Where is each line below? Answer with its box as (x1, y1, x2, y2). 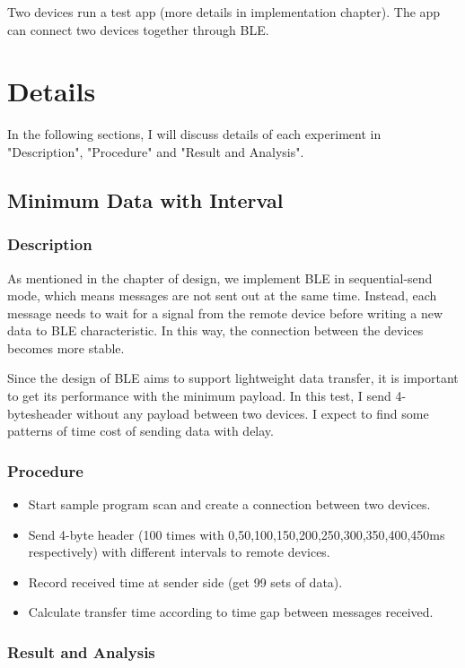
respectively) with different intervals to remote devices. (28, 542, 330, 561)
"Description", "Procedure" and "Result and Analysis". (7, 142, 304, 160)
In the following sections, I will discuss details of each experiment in (7, 125, 382, 143)
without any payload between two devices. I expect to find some (76, 403, 429, 422)
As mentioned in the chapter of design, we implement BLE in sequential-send (7, 268, 433, 287)
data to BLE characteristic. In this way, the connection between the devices (7, 321, 424, 340)
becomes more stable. (7, 338, 125, 357)
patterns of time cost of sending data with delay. (7, 421, 274, 440)
